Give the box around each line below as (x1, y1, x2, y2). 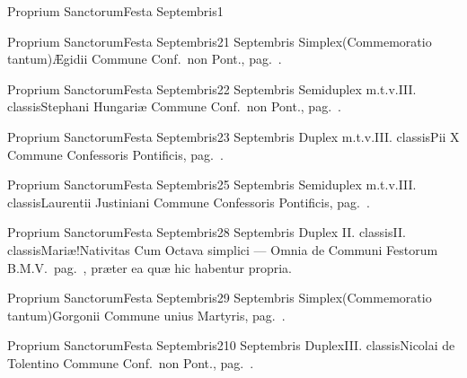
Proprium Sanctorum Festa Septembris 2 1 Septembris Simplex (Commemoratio (7, 31, 432, 50)
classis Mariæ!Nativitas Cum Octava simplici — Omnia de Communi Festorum (7, 240, 438, 259)
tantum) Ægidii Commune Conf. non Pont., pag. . (7, 49, 282, 68)
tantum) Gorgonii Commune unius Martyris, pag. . (7, 305, 286, 324)
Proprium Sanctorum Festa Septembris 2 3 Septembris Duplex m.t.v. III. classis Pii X (7, 127, 460, 145)
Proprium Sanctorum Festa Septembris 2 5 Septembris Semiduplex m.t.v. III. (7, 175, 417, 194)
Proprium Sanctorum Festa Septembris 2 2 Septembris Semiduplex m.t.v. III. (7, 79, 417, 98)
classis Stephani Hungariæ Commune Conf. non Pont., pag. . (7, 97, 341, 116)
